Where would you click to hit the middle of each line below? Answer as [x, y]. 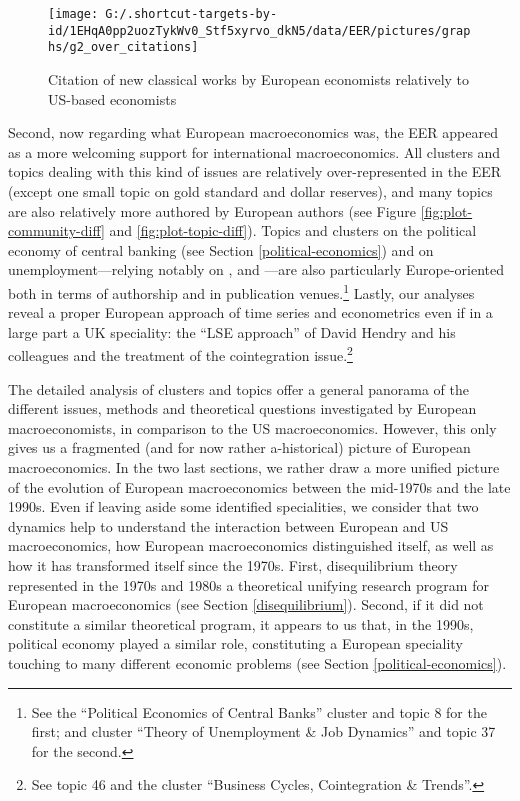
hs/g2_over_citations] [123, 47]
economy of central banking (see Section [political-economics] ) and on [221, 249]
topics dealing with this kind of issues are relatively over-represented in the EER [255, 171]
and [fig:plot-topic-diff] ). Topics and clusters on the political [293, 230]
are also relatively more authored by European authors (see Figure [212, 210]
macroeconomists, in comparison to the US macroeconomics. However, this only [252, 427]
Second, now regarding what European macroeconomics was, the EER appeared [253, 132]
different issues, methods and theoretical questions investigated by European [242, 408]
